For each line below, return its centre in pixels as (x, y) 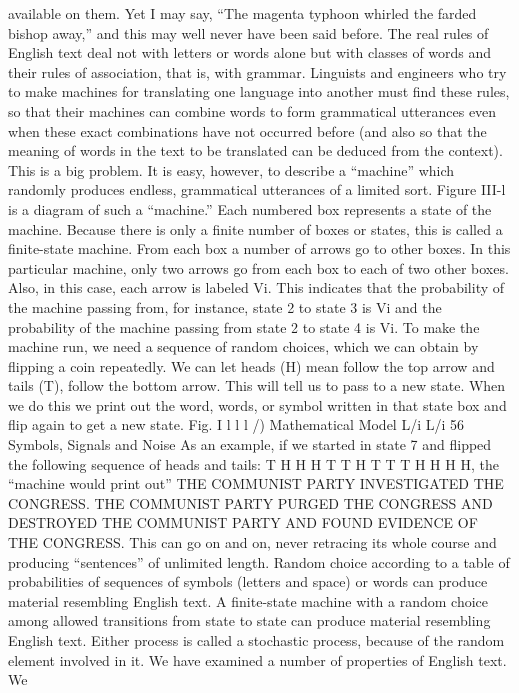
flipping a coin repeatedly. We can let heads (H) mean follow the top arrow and (251, 365)
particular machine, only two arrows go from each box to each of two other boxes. (258, 267)
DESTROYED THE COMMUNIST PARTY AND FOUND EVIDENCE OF (243, 522)
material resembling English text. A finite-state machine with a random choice (248, 600)
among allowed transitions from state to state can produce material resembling (249, 620)
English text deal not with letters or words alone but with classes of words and (250, 52)
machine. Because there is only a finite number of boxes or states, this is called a (255, 228)
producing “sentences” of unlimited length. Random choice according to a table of (259, 561)
